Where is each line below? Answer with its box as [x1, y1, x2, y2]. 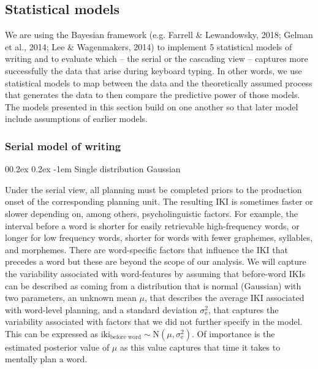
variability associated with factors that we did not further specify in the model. [5, 315, 303, 328]
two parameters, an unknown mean [5, 291, 137, 304]
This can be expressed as [5, 327, 98, 340]
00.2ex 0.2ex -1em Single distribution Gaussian [5, 162, 181, 175]
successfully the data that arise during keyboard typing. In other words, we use [5, 64, 302, 77]
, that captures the [208, 303, 279, 316]
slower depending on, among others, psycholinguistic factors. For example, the [5, 207, 298, 219]
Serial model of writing [5, 138, 121, 153]
